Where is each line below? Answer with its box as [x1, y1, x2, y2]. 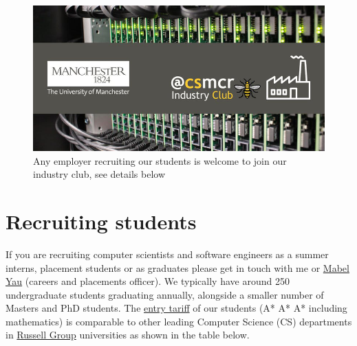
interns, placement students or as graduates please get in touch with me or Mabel [6, 260, 349, 275]
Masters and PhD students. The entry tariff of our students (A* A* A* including [6, 301, 347, 315]
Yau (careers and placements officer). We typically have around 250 [6, 274, 290, 288]
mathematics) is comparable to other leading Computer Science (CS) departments [6, 314, 352, 328]
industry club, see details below [33, 167, 165, 181]
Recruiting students [6, 207, 197, 235]
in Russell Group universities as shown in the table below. [6, 327, 250, 342]
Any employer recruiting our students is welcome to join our [33, 153, 287, 168]
